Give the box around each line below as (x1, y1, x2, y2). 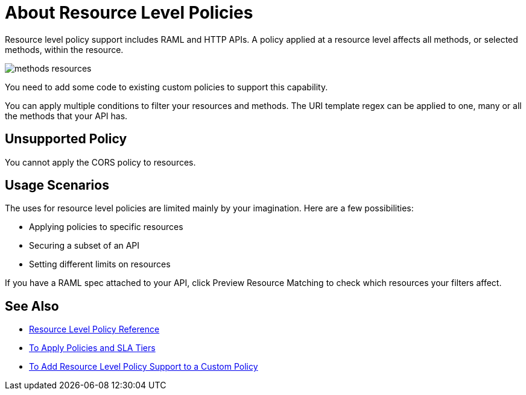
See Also (5, 298, 59, 314)
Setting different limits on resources (29, 259, 171, 270)
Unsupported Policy (5, 131, 127, 147)
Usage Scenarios (5, 178, 109, 193)
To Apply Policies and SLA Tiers (29, 343, 156, 353)
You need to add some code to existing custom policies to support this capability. (5, 81, 328, 92)
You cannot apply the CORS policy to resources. (5, 157, 196, 167)
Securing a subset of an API (29, 240, 140, 251)
